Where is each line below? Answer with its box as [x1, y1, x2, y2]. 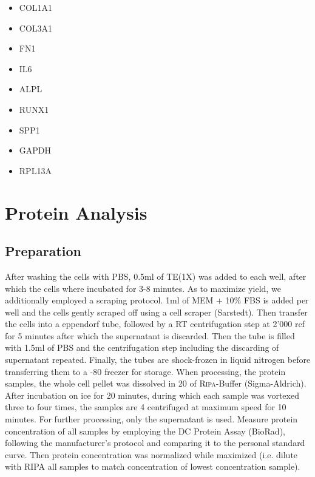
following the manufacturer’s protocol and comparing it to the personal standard [5, 436, 305, 449]
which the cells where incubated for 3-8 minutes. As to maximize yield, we [5, 282, 281, 294]
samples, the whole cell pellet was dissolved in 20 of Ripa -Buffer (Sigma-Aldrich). [5, 377, 307, 390]
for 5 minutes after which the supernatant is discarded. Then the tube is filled [5, 329, 295, 342]
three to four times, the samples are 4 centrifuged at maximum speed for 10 [5, 401, 286, 413]
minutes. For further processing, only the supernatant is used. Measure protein [5, 413, 298, 425]
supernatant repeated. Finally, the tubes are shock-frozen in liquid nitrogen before [5, 353, 311, 366]
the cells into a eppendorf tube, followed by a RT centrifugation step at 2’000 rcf [5, 317, 305, 330]
